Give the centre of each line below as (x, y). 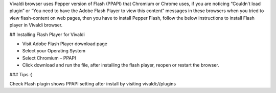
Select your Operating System (54, 51)
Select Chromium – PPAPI (49, 58)
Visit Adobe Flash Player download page (65, 44)
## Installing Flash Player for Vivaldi (47, 34)
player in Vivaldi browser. (36, 25)
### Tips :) (21, 74)
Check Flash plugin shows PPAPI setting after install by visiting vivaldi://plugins (93, 83)
